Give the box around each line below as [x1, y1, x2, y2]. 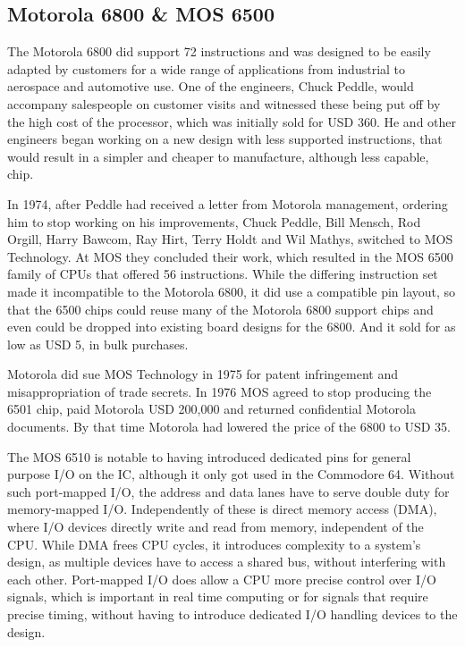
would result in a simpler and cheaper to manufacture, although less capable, [7, 147, 429, 165]
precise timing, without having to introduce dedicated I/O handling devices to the [7, 605, 458, 624]
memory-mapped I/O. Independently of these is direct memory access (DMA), [7, 500, 437, 518]
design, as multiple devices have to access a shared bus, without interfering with [7, 552, 446, 571]
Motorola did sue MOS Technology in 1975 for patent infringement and [7, 365, 398, 383]
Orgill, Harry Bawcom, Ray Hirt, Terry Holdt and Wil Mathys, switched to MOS [7, 230, 453, 248]
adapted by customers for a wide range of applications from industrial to [7, 59, 406, 78]
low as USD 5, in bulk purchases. [7, 334, 189, 353]
